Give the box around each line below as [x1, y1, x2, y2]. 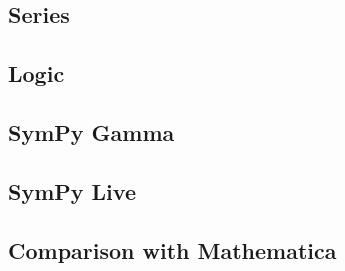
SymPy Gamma [8, 116, 175, 147]
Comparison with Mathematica [8, 234, 337, 265]
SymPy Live [8, 175, 136, 206]
